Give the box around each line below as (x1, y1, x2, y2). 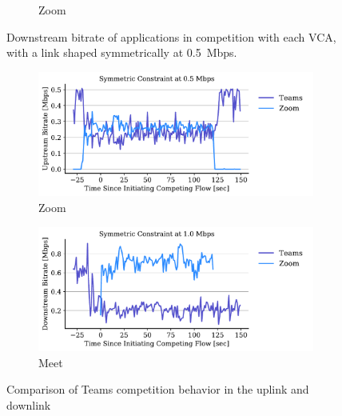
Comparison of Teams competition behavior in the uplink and (6, 381, 309, 398)
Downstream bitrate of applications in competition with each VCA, (6, 28, 336, 45)
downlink (6, 396, 51, 413)
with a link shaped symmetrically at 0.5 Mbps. (6, 44, 237, 61)
